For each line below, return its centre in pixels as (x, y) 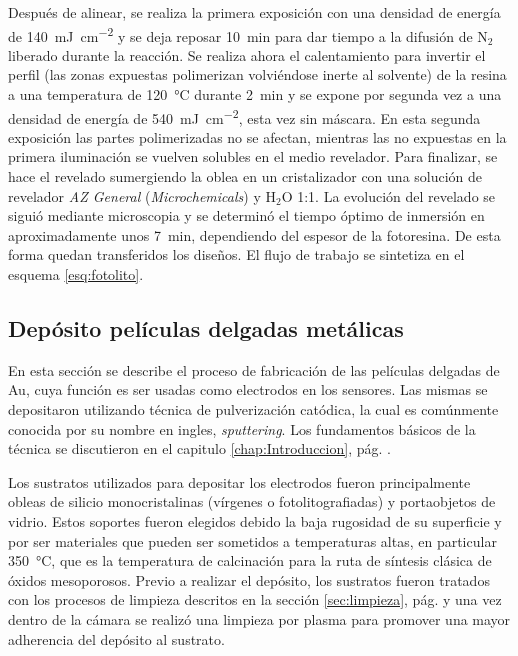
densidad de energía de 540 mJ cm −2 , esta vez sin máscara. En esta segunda (244, 116)
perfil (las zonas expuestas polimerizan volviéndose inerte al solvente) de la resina (257, 74)
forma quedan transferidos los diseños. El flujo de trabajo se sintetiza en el (236, 254)
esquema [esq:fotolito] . (76, 274)
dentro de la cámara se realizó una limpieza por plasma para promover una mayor (259, 618)
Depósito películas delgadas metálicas (206, 328)
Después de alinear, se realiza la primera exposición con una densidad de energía (254, 12)
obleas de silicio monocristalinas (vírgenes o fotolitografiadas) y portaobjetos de (252, 501)
